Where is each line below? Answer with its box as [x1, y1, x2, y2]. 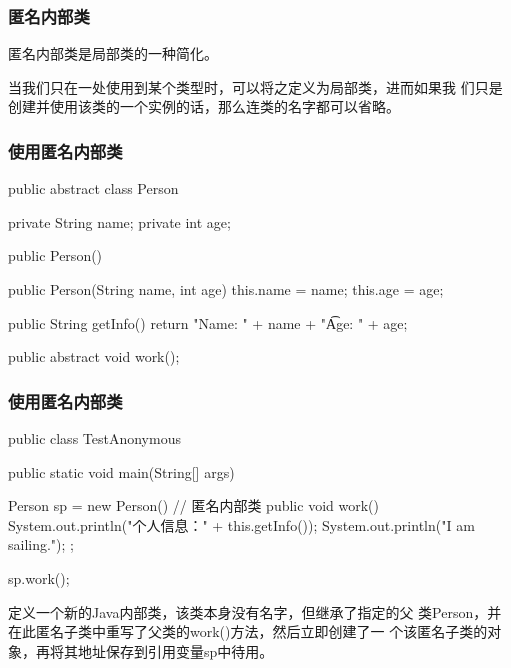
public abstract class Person [8, 178, 179, 199]
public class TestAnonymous [8, 428, 181, 448]
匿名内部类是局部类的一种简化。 [8, 43, 218, 64]
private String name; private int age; [8, 211, 231, 232]
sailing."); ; [8, 534, 75, 555]
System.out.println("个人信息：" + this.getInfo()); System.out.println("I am [8, 514, 475, 535]
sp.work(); [8, 567, 70, 588]
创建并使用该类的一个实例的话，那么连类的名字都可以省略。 [8, 96, 400, 117]
